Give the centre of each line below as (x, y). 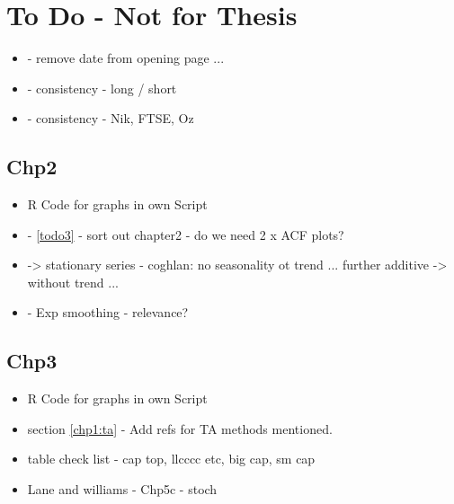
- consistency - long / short (102, 88)
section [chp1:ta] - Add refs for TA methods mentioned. (180, 428)
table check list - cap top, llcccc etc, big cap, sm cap (171, 459)
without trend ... (73, 282)
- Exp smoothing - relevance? (108, 312)
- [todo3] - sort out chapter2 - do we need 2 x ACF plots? (186, 234)
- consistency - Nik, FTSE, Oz (111, 118)
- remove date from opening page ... (126, 58)
